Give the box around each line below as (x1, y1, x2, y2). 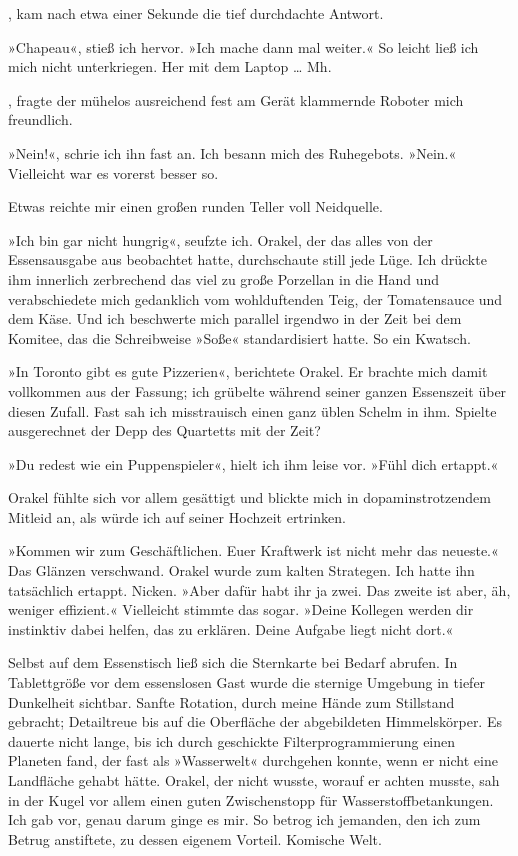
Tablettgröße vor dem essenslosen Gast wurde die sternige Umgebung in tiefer (8, 672, 486, 693)
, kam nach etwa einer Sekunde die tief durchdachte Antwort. (8, 3, 384, 23)
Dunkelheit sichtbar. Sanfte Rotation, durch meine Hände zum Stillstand (8, 691, 455, 712)
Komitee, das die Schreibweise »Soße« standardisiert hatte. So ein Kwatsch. (8, 327, 471, 348)
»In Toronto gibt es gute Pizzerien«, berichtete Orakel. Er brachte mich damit (8, 361, 488, 382)
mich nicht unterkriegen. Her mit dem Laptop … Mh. (8, 56, 332, 77)
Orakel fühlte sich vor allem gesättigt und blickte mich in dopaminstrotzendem (8, 487, 491, 508)
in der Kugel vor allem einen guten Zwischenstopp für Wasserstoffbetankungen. (8, 789, 494, 810)
